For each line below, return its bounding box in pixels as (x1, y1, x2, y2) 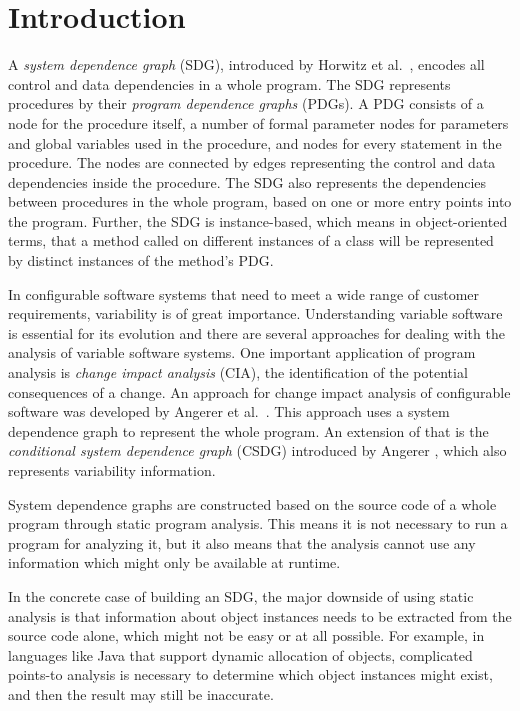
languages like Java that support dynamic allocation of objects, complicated (8, 644, 473, 665)
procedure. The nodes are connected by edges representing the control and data (8, 152, 496, 173)
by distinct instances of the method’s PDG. (8, 250, 274, 271)
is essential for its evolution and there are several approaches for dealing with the (8, 322, 505, 343)
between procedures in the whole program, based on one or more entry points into (8, 191, 512, 212)
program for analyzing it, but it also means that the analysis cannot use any (8, 532, 476, 553)
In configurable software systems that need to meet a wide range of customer (8, 283, 480, 304)
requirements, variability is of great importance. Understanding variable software (8, 303, 503, 324)
